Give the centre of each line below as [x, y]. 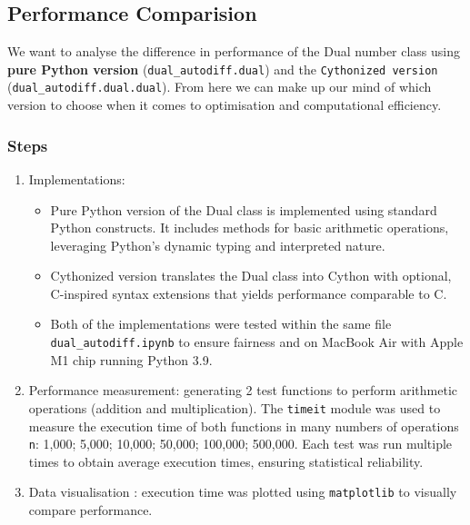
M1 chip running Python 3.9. [131, 359]
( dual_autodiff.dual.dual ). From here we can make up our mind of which [220, 87]
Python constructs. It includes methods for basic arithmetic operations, [250, 228]
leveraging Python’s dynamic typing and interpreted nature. [218, 245]
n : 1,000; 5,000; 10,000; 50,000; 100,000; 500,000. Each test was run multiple [240, 444]
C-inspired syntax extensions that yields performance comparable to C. [249, 293]
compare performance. [90, 510]
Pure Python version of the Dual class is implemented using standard [244, 209]
